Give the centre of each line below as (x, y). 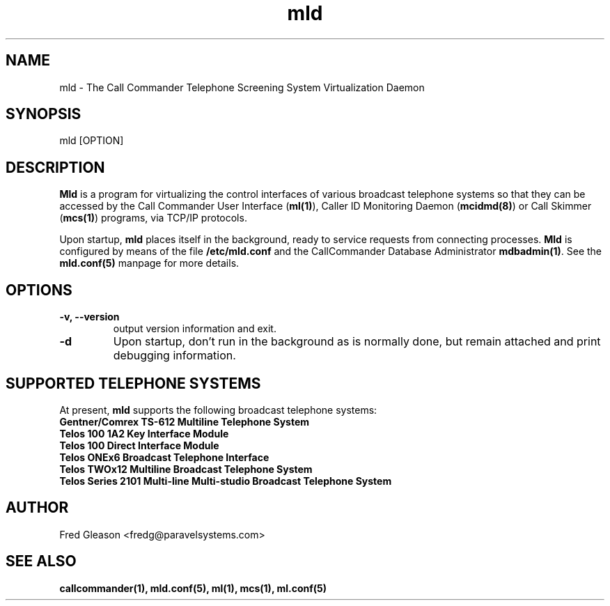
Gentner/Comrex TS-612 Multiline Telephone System (185, 421)
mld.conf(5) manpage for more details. (149, 263)
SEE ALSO (41, 561)
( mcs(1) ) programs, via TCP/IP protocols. (153, 218)
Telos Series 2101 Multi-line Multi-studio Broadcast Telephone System (226, 481)
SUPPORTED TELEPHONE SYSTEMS (133, 383)
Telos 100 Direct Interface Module (139, 445)
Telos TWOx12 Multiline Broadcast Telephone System (186, 469)
